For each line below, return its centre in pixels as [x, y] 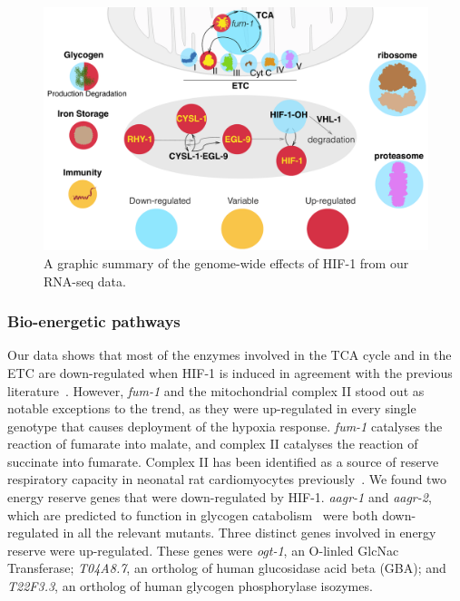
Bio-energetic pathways [94, 321]
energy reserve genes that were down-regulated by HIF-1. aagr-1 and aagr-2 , [220, 497]
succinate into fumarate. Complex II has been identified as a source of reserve [223, 461]
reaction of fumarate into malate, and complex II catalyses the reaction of [213, 444]
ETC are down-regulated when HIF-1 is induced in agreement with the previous [230, 372]
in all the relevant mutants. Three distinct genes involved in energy [250, 533]
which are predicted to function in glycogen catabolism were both [193, 514]
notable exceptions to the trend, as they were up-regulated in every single [212, 408]
